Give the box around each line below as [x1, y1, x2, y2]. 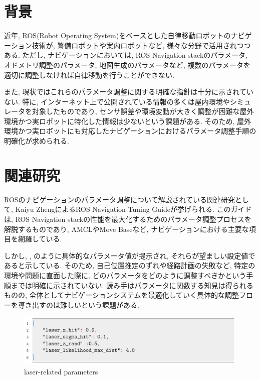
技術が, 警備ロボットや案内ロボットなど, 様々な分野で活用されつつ [32, 40, 251, 50]
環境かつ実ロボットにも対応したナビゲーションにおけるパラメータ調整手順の [4, 125, 256, 136]
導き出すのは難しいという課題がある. [18, 299, 139, 310]
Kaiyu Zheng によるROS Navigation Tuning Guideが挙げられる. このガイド [15, 204, 252, 214]
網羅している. [18, 233, 62, 244]
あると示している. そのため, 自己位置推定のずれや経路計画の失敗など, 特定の [4, 260, 255, 271]
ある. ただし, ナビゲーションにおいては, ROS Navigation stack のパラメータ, [4, 50, 247, 60]
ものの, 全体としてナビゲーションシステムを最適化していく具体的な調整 [4, 290, 239, 300]
